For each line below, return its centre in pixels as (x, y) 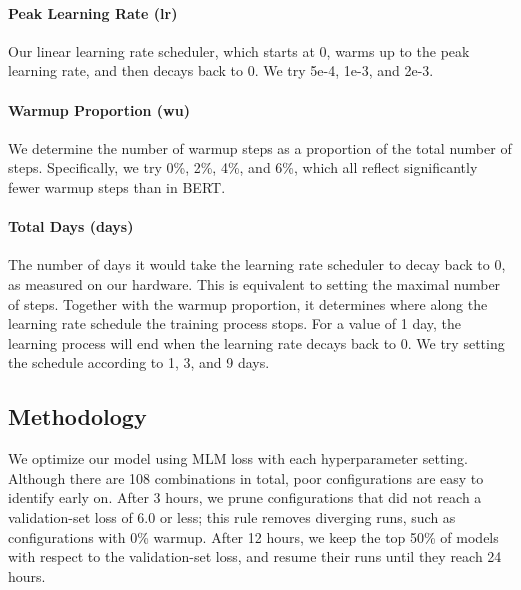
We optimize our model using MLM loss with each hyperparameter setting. (238, 458)
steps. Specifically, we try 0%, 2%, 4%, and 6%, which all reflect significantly (243, 167)
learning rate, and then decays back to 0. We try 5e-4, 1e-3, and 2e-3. (221, 70)
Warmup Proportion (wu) (99, 109)
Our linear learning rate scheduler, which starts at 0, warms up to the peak (239, 50)
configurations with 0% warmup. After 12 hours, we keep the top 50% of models (253, 536)
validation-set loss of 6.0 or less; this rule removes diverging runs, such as (232, 516)
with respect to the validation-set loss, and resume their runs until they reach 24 (255, 556)
